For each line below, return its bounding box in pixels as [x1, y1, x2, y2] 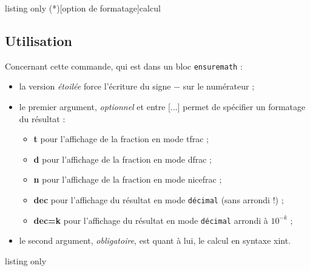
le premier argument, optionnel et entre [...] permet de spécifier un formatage [19, 100, 306, 113]
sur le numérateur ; [183, 80, 255, 93]
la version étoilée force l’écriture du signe [19, 80, 171, 93]
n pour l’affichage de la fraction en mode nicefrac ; [33, 173, 222, 186]
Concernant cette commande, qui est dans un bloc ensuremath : [5, 59, 243, 72]
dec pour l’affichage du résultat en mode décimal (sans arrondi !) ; [33, 194, 284, 206]
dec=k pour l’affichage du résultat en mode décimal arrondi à [33, 214, 268, 226]
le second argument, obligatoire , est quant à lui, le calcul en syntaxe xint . [19, 234, 291, 247]
